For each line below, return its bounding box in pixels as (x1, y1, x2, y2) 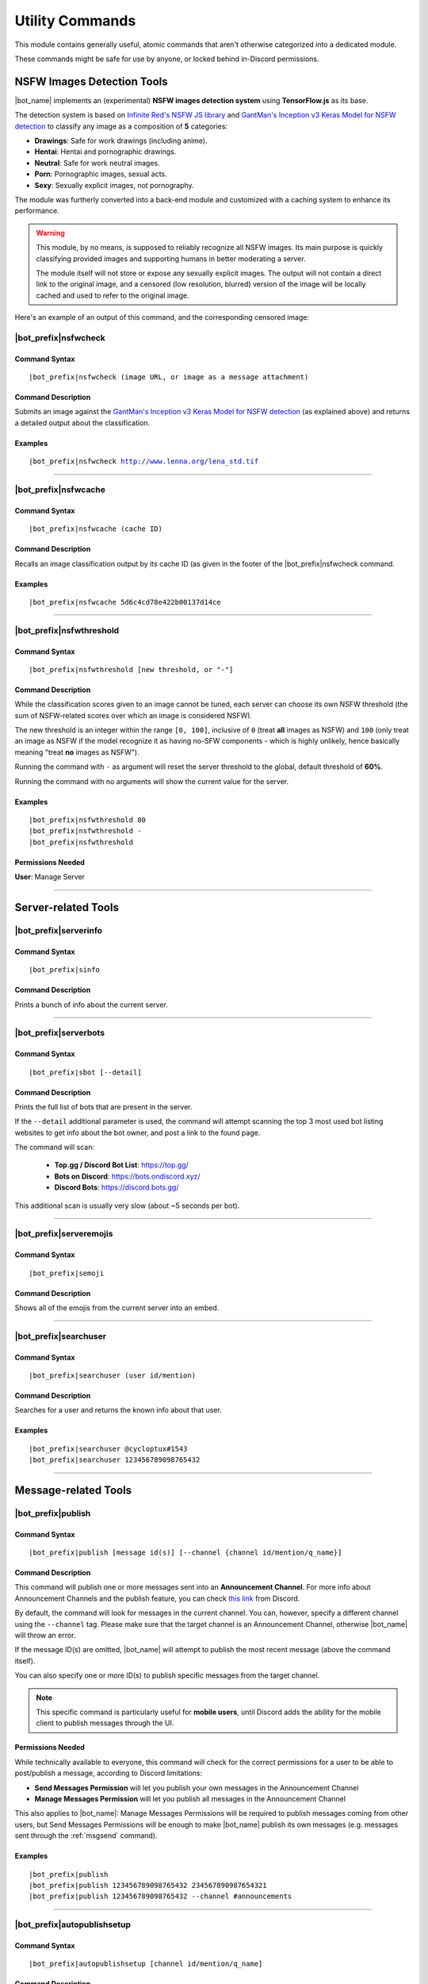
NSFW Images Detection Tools (14, 75, 168, 88)
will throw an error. (14, 1631, 76, 1640)
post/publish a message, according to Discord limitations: (14, 1768, 203, 1778)
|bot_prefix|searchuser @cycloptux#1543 (29, 1444, 188, 1453)
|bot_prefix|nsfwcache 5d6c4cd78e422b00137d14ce (29, 598, 221, 606)
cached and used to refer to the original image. (36, 290, 189, 300)
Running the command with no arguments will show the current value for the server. (14, 776, 289, 786)
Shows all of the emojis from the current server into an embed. (14, 1302, 220, 1313)
